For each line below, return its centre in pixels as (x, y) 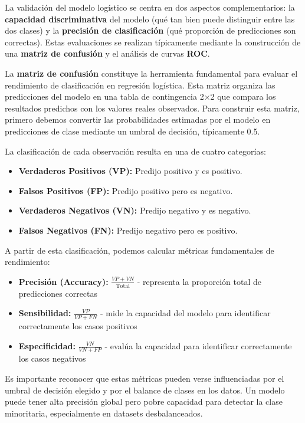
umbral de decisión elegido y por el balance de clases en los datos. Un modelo (145, 390)
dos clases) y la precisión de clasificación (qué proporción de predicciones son (150, 30)
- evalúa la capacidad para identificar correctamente (198, 345)
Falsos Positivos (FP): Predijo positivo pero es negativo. (126, 190)
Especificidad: (47, 345)
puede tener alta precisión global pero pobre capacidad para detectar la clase (144, 401)
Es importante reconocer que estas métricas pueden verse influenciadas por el (145, 378)
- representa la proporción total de (199, 281)
